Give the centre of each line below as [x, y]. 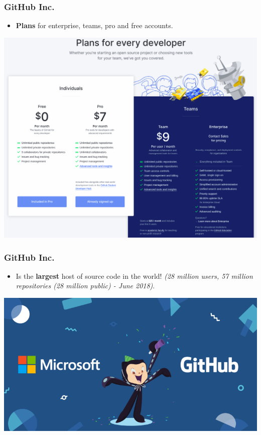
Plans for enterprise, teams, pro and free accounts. [94, 25]
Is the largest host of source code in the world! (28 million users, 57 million [134, 276]
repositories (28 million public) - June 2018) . [85, 286]
